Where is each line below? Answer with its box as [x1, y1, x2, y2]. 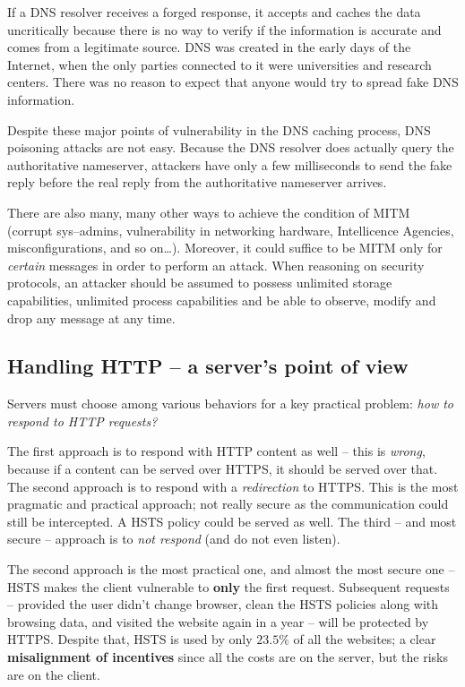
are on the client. [7, 665, 100, 683]
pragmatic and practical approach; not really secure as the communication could [7, 494, 449, 513]
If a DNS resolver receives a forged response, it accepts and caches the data [7, 3, 421, 21]
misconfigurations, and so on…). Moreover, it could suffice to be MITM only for [7, 238, 443, 257]
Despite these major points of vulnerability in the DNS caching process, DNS [7, 120, 431, 139]
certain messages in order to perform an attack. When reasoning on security [7, 255, 425, 274]
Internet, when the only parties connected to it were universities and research [7, 55, 432, 73]
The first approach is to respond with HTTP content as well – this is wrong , [7, 442, 426, 460]
